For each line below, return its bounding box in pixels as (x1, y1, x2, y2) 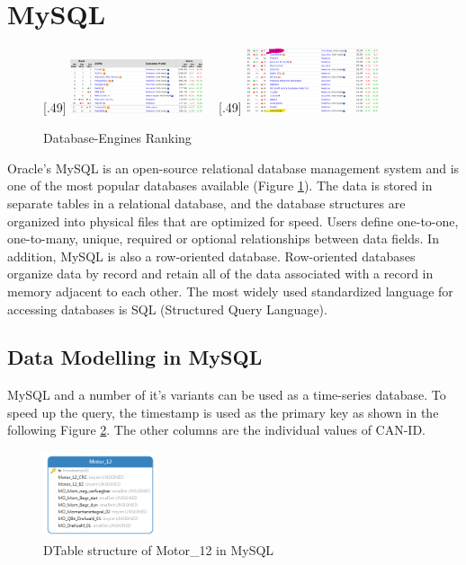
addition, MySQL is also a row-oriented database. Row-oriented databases (7, 246, 416, 265)
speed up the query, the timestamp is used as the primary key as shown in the (7, 402, 439, 421)
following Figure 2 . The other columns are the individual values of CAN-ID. (7, 420, 426, 439)
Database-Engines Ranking (43, 128, 192, 147)
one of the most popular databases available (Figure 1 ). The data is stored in (7, 176, 433, 195)
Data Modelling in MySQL (7, 343, 263, 371)
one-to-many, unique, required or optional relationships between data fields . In (7, 229, 439, 248)
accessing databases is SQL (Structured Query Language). (7, 299, 327, 318)
